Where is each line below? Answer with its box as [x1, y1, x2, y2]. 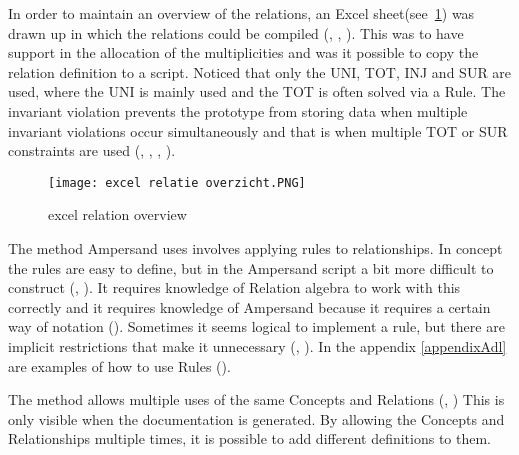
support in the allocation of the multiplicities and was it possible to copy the [8, 42, 479, 63]
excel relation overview [48, 204, 187, 225]
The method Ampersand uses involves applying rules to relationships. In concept [8, 238, 503, 258]
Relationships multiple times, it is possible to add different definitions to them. [8, 428, 491, 449]
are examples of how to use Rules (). [8, 355, 231, 376]
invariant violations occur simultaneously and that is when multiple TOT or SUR [8, 120, 508, 141]
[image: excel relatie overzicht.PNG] [48, 175, 306, 190]
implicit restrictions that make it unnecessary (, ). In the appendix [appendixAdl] [8, 335, 507, 356]
